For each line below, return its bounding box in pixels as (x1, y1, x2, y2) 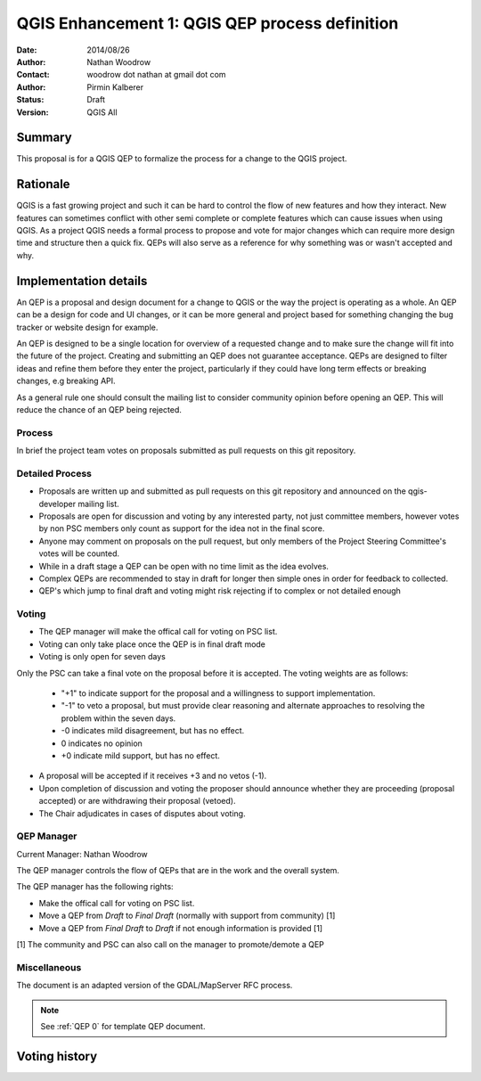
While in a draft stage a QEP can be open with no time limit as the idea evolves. (38, 561, 330, 571)
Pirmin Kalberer (86, 81, 144, 93)
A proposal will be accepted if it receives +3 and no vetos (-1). (38, 771, 267, 782)
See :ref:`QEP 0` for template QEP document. (40, 1020, 206, 1031)
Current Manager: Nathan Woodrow (16, 848, 149, 859)
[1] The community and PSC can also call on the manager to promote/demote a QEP (16, 939, 325, 950)
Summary (16, 130, 72, 145)
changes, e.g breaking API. (16, 375, 116, 387)
